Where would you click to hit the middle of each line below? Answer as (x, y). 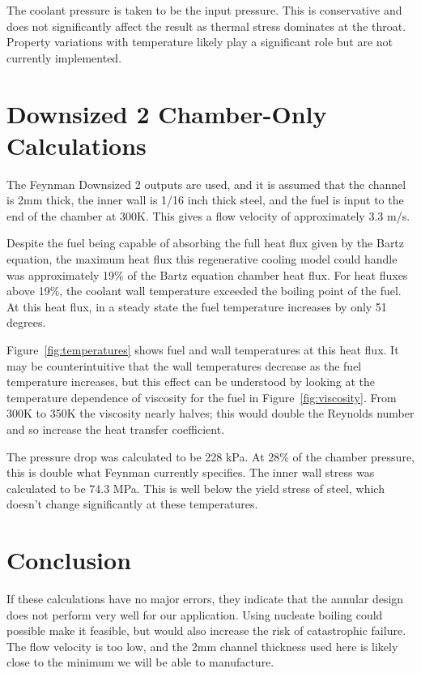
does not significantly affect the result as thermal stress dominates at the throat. (206, 26)
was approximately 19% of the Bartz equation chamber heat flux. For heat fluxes (207, 274)
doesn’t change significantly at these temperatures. (132, 504)
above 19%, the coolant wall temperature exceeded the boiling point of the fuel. (204, 291)
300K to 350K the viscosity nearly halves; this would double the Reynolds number (210, 413)
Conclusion (69, 560)
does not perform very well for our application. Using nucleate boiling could (195, 614)
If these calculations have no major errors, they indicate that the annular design (205, 599)
